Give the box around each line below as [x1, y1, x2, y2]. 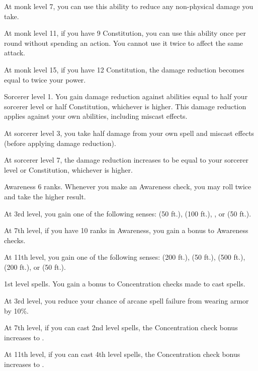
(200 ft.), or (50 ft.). [4, 261, 66, 272]
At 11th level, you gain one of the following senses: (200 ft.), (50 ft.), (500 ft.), [4, 252, 245, 262]
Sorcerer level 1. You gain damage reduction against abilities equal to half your [4, 91, 248, 102]
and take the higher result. [4, 191, 86, 201]
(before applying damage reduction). [4, 137, 116, 148]
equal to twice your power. [4, 74, 86, 85]
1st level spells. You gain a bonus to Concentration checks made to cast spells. [4, 278, 245, 289]
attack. [4, 47, 25, 58]
